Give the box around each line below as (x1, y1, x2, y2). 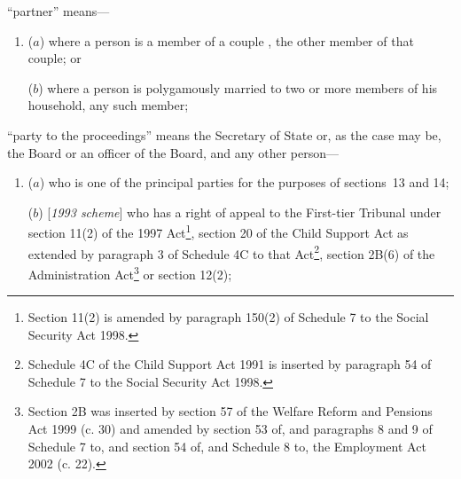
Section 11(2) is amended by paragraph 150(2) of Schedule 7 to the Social (27, 308, 429, 326)
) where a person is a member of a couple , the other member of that (39, 31, 414, 50)
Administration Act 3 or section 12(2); (27, 262, 232, 283)
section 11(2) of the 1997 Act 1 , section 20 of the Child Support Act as (27, 221, 409, 241)
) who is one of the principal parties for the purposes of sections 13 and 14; (39, 173, 449, 192)
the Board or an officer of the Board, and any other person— (7, 143, 340, 161)
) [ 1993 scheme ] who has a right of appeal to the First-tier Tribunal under (38, 202, 441, 221)
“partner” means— (7, 2, 110, 20)
